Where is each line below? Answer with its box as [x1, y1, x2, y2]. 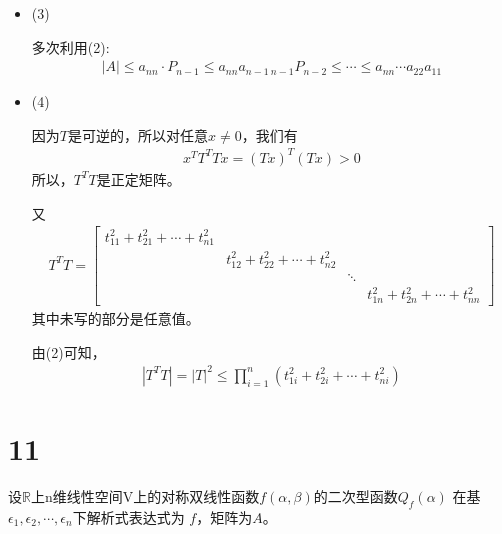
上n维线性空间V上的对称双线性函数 [30, 485, 260, 506]
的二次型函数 [313, 485, 398, 506]
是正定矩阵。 [96, 168, 181, 189]
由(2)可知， [31, 341, 106, 362]
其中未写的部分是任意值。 [31, 308, 200, 328]
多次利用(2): [31, 36, 110, 57]
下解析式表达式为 [72, 506, 185, 527]
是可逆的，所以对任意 [67, 124, 208, 145]
